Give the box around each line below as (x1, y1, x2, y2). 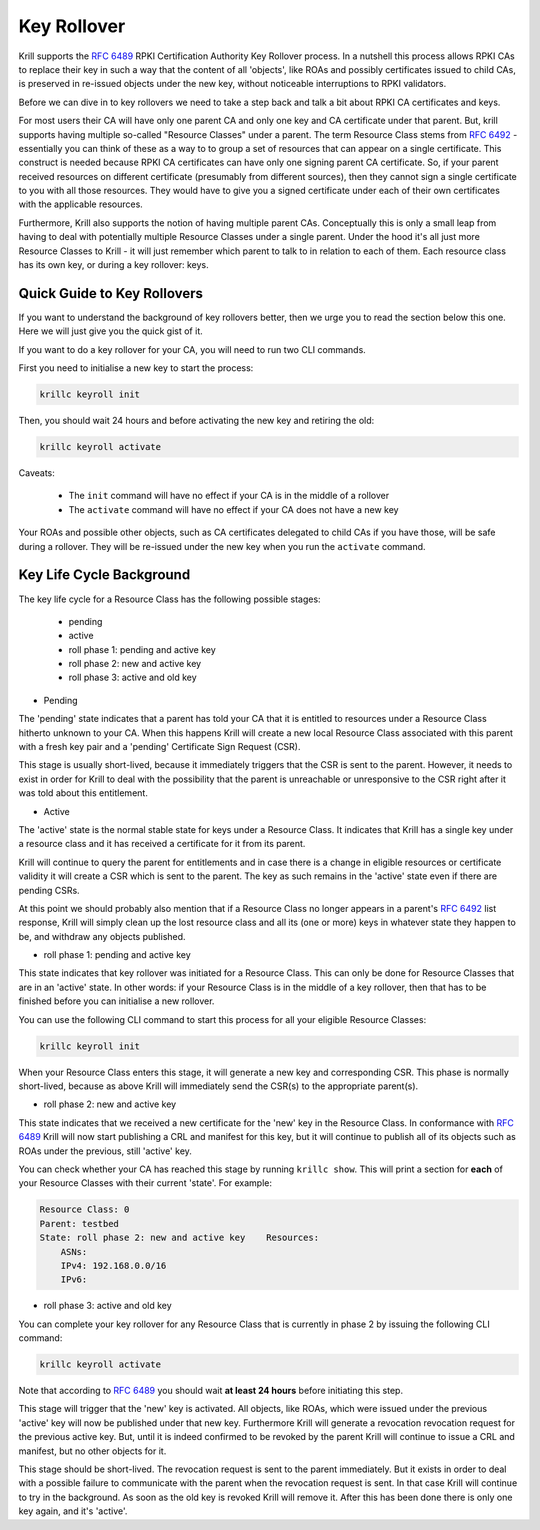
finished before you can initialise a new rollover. (18, 995, 215, 1007)
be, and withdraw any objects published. (18, 930, 186, 942)
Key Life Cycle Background (18, 566, 191, 584)
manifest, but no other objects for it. (18, 1445, 167, 1457)
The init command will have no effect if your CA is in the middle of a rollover (68, 490, 390, 502)
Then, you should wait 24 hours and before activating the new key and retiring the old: (18, 415, 375, 427)
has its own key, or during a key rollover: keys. (18, 259, 209, 271)
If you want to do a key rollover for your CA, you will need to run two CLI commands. (18, 343, 367, 355)
